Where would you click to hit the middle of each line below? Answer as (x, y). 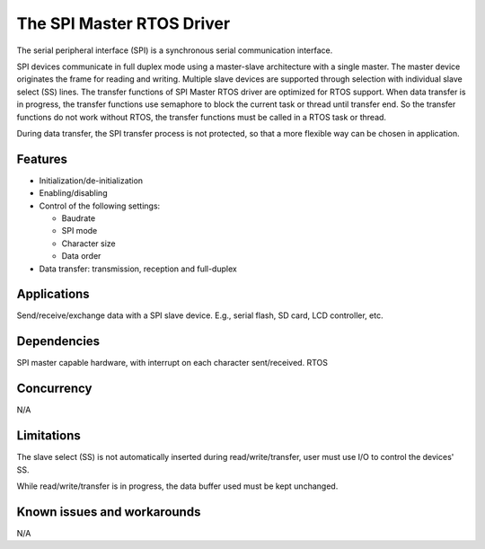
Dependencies (58, 341)
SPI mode (79, 231)
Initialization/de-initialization (91, 181)
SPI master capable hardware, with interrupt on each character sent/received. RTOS (172, 363)
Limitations (48, 436)
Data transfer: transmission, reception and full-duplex (138, 269)
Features (42, 159)
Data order (81, 256)
